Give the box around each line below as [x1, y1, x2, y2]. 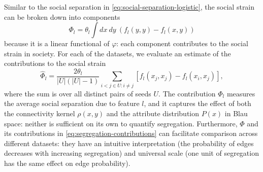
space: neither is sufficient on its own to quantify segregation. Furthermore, [4, 118, 238, 128]
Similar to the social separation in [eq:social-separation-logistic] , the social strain [4, 2, 255, 12]
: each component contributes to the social [116, 38, 248, 49]
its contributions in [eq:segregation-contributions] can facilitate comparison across [4, 128, 258, 139]
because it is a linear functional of [4, 38, 110, 49]
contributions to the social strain [4, 58, 106, 68]
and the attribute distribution [106, 108, 200, 118]
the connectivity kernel [4, 108, 75, 118]
